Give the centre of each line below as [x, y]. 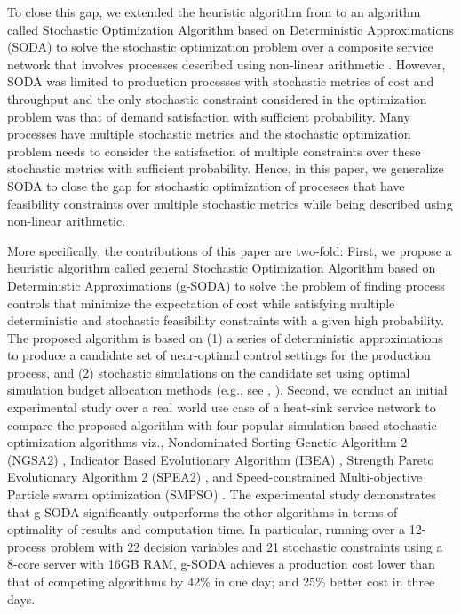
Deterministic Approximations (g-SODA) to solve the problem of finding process [226, 285]
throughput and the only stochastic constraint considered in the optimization [217, 98]
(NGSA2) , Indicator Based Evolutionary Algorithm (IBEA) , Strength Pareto [221, 459]
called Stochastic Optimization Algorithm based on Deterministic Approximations [230, 29]
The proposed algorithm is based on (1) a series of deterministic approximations [225, 337]
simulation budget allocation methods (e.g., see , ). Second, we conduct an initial [227, 390]
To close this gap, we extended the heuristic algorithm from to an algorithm [214, 12]
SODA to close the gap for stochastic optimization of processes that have [206, 185]
